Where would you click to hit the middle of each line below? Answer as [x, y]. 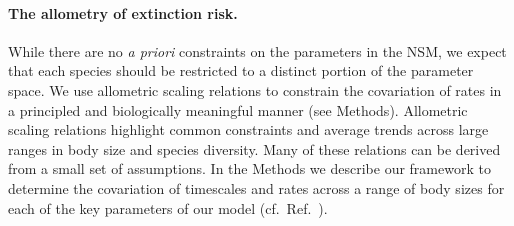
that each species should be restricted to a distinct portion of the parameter [241, 70]
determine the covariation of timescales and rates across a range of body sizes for [256, 187]
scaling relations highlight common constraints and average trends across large [248, 129]
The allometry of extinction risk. [123, 12]
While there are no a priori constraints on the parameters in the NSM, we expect [257, 50]
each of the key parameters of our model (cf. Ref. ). [168, 207]
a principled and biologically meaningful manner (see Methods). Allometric [238, 109]
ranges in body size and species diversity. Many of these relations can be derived [254, 148]
